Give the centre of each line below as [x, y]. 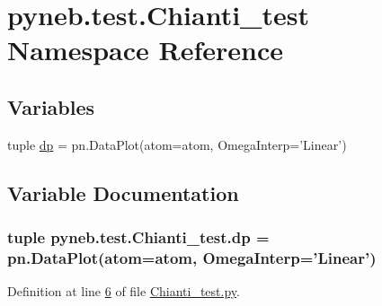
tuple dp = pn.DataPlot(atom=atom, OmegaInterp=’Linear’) [177, 144]
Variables [51, 106]
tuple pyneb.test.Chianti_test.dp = [138, 237]
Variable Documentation [123, 192]
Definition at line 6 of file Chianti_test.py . [124, 291]
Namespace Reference [145, 50]
